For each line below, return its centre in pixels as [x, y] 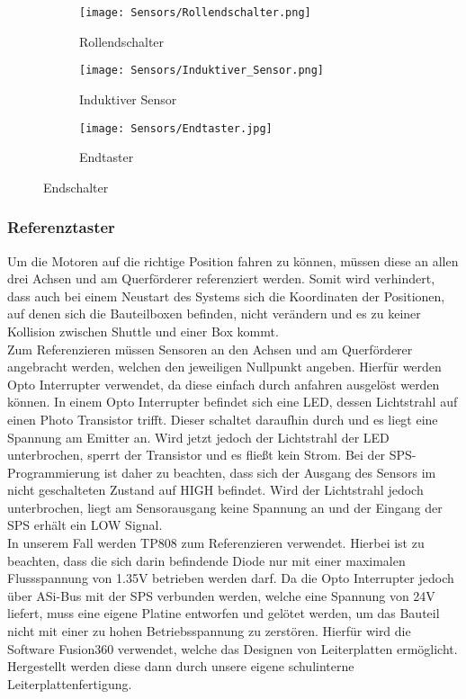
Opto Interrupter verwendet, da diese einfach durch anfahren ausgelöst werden [224, 384]
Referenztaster [61, 227]
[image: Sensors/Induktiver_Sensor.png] [202, 71]
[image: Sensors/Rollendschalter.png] [195, 13]
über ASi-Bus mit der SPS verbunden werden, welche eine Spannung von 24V [221, 595]
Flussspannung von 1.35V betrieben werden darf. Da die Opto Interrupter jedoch [231, 578]
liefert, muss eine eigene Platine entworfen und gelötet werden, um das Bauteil [224, 613]
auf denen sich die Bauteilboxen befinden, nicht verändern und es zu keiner [214, 314]
